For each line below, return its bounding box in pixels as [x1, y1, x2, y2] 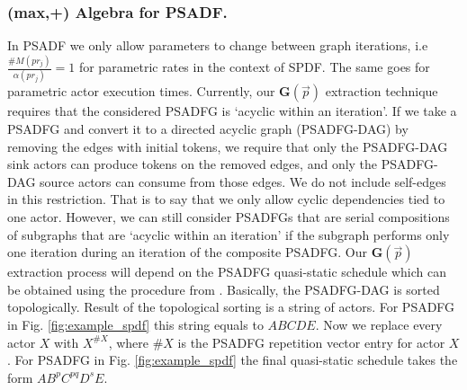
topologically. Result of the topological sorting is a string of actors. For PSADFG [7, 297, 455, 316]
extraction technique [325, 82, 438, 101]
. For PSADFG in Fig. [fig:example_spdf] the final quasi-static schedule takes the [7, 350, 458, 369]
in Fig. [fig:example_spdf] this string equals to [7, 315, 264, 333]
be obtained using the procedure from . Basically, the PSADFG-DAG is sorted [7, 279, 440, 298]
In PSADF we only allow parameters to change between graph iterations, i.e [7, 36, 428, 55]
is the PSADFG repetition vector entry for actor [177, 332, 445, 351]
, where [108, 332, 149, 351]
